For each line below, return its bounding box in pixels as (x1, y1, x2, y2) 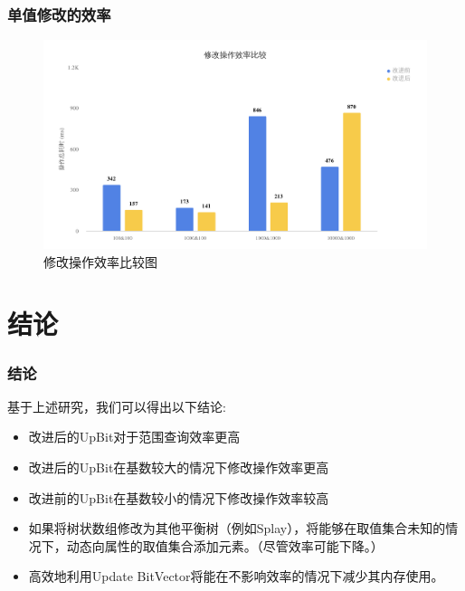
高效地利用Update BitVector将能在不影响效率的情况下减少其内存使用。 (28, 567, 444, 586)
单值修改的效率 (7, 3, 111, 25)
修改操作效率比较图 (43, 252, 157, 271)
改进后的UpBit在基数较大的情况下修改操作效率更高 (28, 458, 329, 477)
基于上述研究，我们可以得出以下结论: (7, 396, 226, 415)
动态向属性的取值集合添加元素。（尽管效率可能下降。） (66, 536, 384, 555)
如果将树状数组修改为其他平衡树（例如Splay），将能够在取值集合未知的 (28, 519, 446, 538)
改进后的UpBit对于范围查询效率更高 (28, 427, 241, 446)
